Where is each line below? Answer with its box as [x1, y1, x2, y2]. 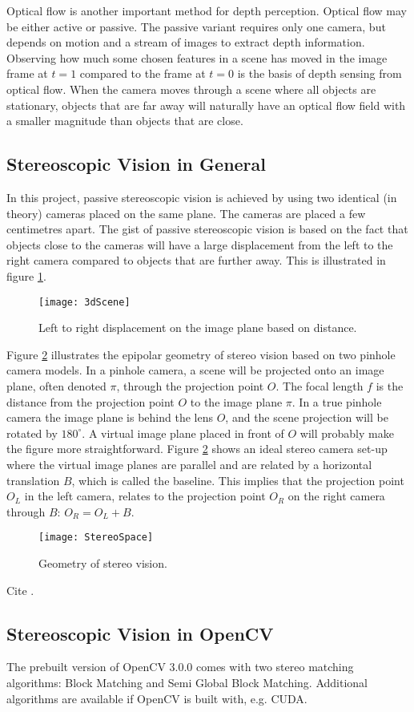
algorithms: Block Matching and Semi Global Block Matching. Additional [6, 674, 368, 690]
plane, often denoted [6, 377, 107, 394]
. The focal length [275, 377, 364, 394]
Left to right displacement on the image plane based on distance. [38, 319, 357, 336]
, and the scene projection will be [225, 409, 388, 426]
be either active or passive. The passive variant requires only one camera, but [6, 18, 386, 34]
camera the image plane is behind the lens [6, 409, 214, 426]
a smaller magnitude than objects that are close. [6, 112, 243, 129]
